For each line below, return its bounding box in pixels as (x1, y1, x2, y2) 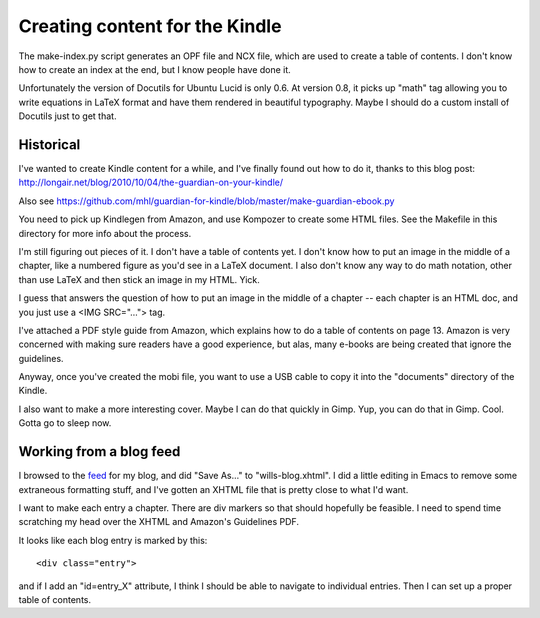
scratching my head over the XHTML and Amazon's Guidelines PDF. (18, 516, 300, 528)
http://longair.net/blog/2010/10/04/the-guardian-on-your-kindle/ (18, 176, 284, 189)
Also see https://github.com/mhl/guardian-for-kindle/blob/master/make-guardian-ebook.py (18, 195, 395, 207)
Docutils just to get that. (18, 110, 117, 122)
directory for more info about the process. (18, 227, 192, 239)
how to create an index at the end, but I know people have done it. (18, 63, 292, 75)
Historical (18, 136, 81, 153)
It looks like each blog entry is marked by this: (18, 534, 208, 546)
